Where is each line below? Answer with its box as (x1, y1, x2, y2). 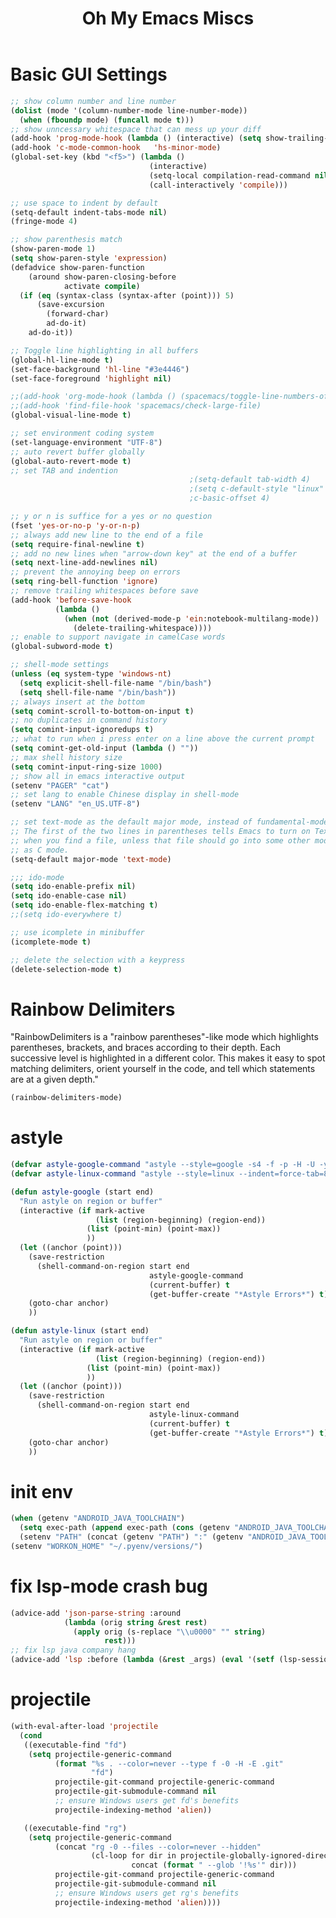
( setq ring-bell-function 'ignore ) (10, 577, 159, 587)
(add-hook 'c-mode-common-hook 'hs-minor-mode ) (10, 143, 222, 153)
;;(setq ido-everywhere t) (10, 910, 123, 920)
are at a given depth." (10, 1073, 99, 1086)
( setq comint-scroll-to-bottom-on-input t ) (10, 706, 195, 716)
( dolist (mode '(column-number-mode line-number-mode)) (10, 105, 248, 116)
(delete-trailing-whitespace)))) (73, 623, 213, 633)
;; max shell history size (10, 752, 123, 762)
